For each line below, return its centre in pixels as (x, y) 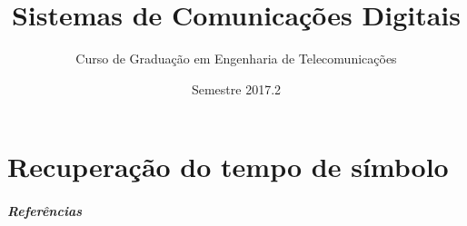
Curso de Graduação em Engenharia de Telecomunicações (236, 59)
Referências (45, 211)
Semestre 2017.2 (236, 88)
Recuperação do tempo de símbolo (228, 167)
